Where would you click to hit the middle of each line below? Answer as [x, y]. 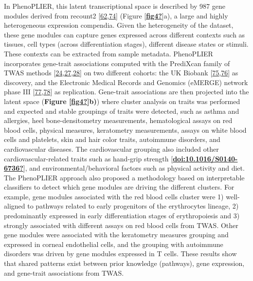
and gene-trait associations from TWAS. [64, 272]
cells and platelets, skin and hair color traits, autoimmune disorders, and [112, 139]
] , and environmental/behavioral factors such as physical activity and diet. [134, 168]
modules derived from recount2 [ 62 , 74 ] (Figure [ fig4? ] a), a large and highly [116, 15]
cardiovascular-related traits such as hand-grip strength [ [89, 158]
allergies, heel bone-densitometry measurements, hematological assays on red [118, 120]
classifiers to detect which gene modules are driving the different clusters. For [119, 187]
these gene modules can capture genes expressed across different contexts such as [125, 34]
